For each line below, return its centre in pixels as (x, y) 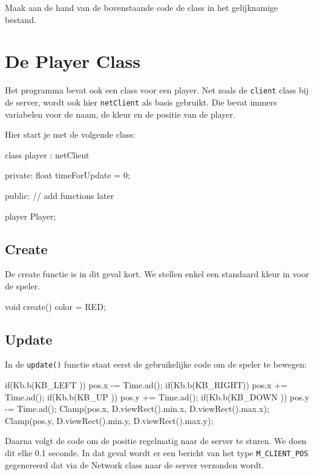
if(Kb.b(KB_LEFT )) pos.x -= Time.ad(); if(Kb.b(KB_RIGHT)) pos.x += (146, 385)
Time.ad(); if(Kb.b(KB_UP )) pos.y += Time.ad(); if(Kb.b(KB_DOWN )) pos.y (157, 396)
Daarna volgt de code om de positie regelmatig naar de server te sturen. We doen (156, 441)
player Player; (31, 216)
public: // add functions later (60, 195)
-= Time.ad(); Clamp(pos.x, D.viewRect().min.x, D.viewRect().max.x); (137, 409)
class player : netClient (47, 154)
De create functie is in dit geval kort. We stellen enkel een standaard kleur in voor (157, 274)
